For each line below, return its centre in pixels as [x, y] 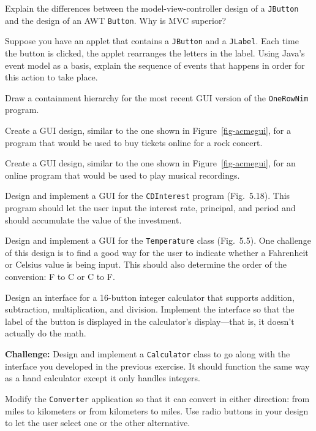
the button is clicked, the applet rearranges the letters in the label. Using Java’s [155, 52]
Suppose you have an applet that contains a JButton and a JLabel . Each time [152, 41]
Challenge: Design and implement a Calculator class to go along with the [148, 354]
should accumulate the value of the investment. [93, 219]
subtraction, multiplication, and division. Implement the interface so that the [150, 309]
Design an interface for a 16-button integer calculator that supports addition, [150, 297]
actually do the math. [46, 333]
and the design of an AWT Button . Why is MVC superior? [116, 20]
